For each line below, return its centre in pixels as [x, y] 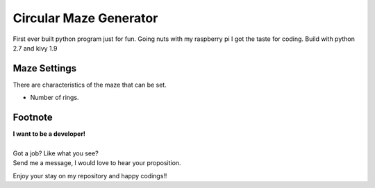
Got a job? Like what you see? [56, 153]
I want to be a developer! [49, 134]
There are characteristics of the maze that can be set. [90, 85]
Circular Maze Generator [85, 18]
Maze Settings [45, 68]
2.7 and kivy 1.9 [35, 48]
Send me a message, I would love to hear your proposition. [97, 163]
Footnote [33, 118]
